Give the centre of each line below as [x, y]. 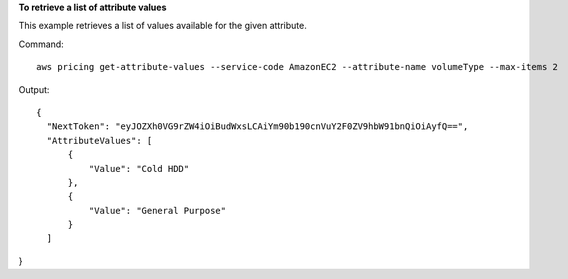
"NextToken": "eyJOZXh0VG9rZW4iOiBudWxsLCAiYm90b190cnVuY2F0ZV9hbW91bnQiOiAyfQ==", [257, 126]
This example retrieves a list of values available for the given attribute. [162, 26]
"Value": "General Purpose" [157, 210]
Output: [34, 89]
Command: [41, 44]
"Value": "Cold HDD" [139, 168]
